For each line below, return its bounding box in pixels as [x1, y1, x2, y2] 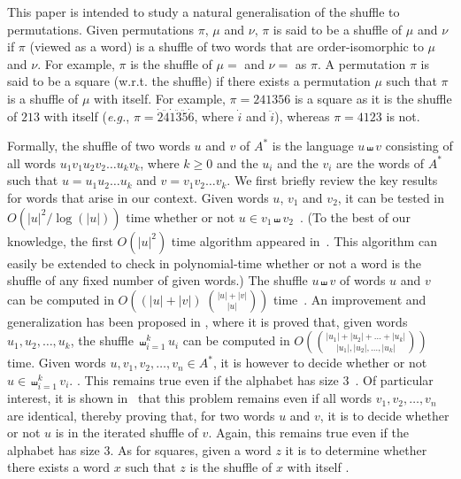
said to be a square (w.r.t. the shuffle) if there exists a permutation [7, 72, 371, 90]
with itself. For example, [94, 89, 226, 107]
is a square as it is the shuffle [294, 89, 452, 107]
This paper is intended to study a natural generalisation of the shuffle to [7, 3, 400, 20]
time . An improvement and [273, 290, 426, 308]
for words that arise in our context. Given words [7, 188, 269, 206]
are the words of [336, 153, 425, 172]
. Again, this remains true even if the [208, 423, 409, 442]
